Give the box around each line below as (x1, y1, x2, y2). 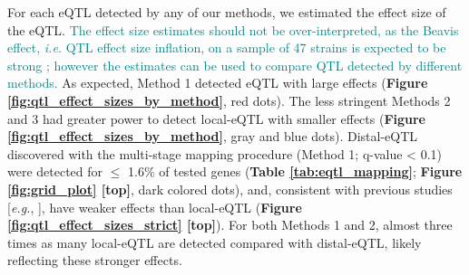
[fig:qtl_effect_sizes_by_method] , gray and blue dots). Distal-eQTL (7, 127, 418, 146)
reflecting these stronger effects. (7, 251, 182, 270)
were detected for (7, 162, 103, 181)
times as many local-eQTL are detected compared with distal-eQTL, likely (7, 232, 422, 251)
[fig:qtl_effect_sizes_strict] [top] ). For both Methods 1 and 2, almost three (7, 215, 453, 234)
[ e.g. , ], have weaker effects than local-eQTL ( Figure (7, 197, 302, 216)
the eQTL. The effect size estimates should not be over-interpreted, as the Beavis (7, 20, 459, 39)
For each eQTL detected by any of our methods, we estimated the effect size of (7, 3, 446, 21)
